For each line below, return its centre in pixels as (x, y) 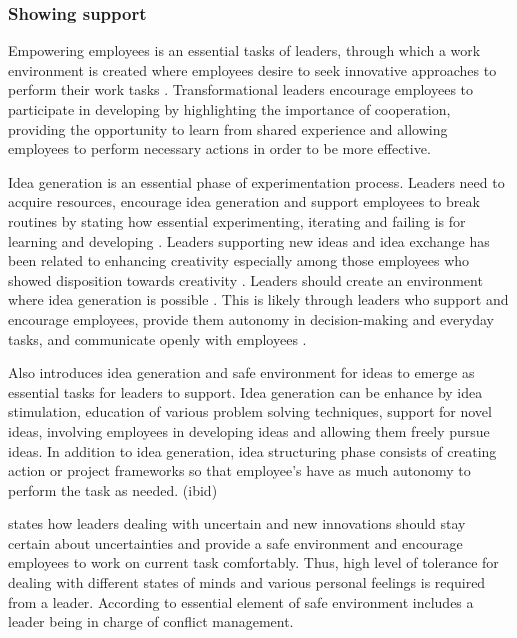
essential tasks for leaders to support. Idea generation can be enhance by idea (245, 391)
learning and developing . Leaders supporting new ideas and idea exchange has (249, 240)
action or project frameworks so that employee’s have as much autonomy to (239, 470)
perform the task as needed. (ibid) (113, 489)
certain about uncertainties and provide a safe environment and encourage (235, 542)
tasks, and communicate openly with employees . (157, 338)
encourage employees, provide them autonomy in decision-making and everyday (251, 318)
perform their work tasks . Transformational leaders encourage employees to (241, 89)
